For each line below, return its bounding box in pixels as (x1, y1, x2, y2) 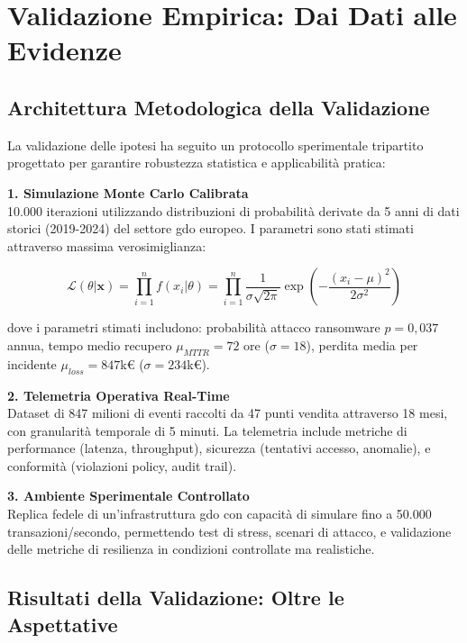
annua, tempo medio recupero (7, 335, 172, 354)
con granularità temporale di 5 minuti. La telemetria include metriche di (7, 421, 407, 439)
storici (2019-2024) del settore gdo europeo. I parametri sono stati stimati (7, 219, 414, 238)
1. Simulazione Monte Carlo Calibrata (7, 183, 249, 202)
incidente (7, 354, 57, 373)
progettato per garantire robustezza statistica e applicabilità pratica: (7, 153, 386, 172)
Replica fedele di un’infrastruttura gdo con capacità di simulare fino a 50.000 (7, 504, 432, 523)
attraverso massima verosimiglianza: (7, 236, 206, 255)
